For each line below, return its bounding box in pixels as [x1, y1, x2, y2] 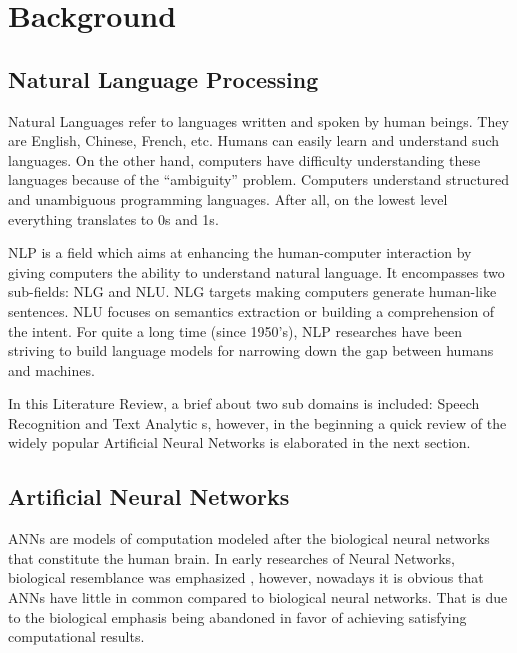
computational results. [8, 626, 145, 647]
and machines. [8, 359, 95, 380]
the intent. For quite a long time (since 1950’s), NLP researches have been [8, 320, 463, 341]
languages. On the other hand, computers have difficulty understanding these [8, 149, 481, 170]
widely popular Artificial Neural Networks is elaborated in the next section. [8, 432, 471, 453]
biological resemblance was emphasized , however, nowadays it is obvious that [8, 567, 484, 588]
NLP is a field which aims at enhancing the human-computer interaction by [8, 242, 472, 263]
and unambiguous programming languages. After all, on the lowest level [8, 188, 448, 209]
